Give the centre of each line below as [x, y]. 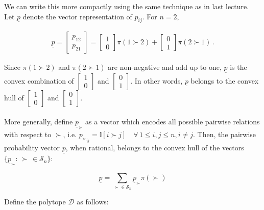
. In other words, [157, 80]
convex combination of [39, 80]
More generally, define [39, 122]
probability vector [32, 147]
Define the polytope [35, 201]
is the [238, 67]
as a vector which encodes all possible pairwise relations [173, 122]
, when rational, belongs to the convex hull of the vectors [155, 147]
